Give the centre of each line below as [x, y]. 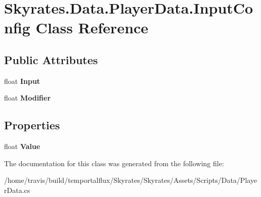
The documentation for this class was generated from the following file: [114, 163]
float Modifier [28, 98]
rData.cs [17, 190]
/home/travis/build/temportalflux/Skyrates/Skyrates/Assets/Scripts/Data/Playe [131, 180]
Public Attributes [51, 59]
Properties [32, 125]
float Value [22, 146]
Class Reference [92, 28]
